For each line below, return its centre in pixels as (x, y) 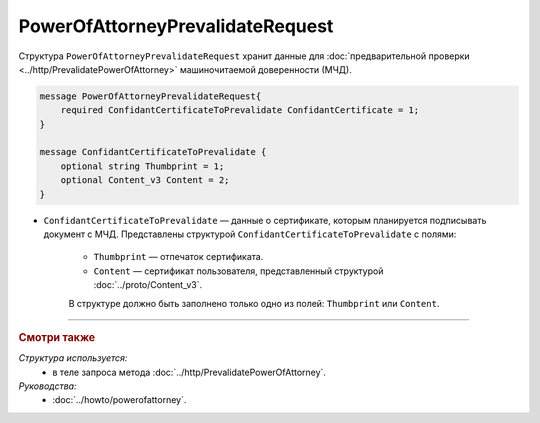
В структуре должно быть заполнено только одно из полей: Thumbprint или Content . (254, 303)
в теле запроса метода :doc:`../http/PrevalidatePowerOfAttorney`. (189, 372)
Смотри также (57, 337)
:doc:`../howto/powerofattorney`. (119, 400)
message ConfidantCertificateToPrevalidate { (153, 152)
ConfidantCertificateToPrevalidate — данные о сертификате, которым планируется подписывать (265, 220)
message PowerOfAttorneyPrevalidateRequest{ (150, 96)
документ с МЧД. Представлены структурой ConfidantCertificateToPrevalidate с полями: (250, 234)
